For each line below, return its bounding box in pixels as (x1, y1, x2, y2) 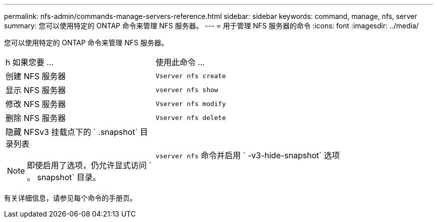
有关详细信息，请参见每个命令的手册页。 (4, 194, 137, 202)
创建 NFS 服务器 (5, 71, 66, 81)
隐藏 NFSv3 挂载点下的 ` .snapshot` (5, 127, 138, 137)
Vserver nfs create (155, 72, 226, 80)
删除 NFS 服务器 (5, 113, 66, 123)
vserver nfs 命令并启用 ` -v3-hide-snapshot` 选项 (155, 150, 340, 160)
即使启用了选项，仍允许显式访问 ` (27, 160, 152, 170)
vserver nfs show (155, 86, 218, 94)
